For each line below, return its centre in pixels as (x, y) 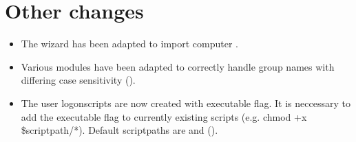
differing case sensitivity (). (78, 80)
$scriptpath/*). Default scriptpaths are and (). (119, 130)
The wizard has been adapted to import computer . (129, 44)
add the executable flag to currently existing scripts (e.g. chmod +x (164, 116)
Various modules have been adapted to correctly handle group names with (178, 66)
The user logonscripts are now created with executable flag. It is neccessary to (186, 103)
